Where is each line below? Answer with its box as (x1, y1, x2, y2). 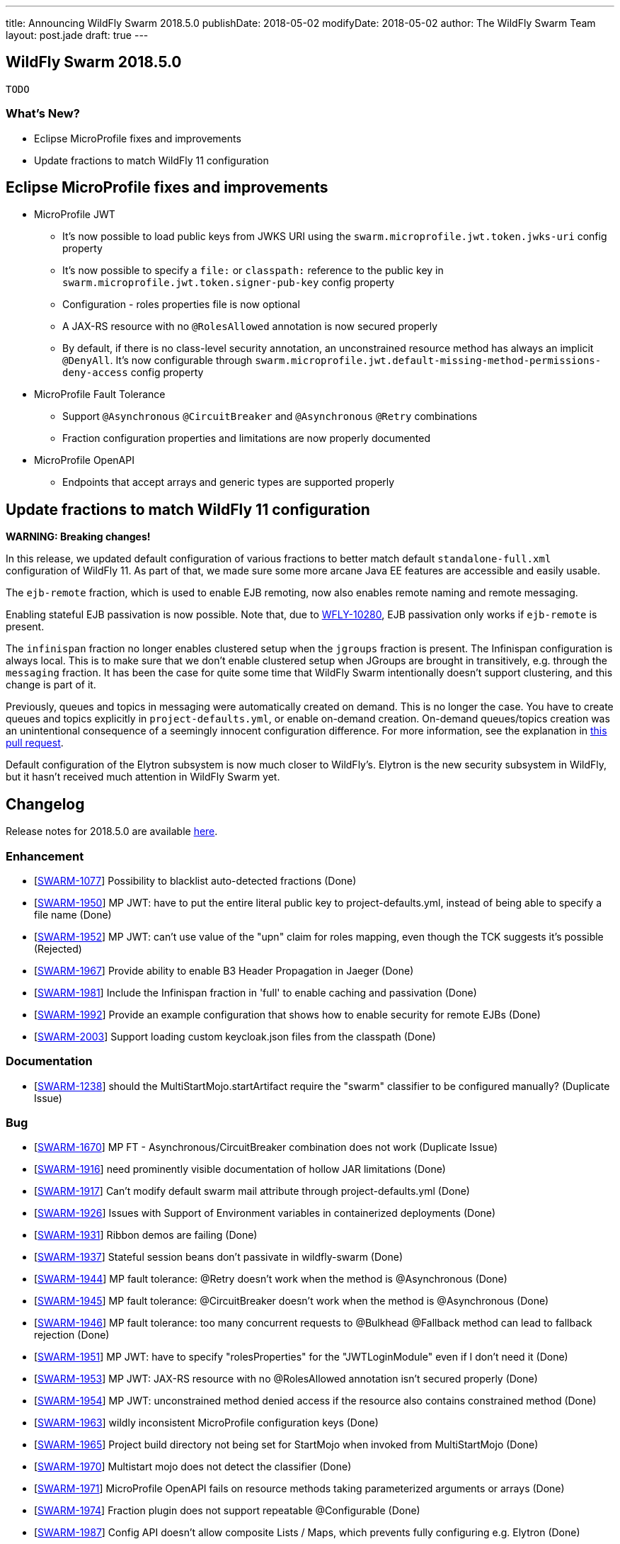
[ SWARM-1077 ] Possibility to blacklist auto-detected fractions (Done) (34, 874, 357, 887)
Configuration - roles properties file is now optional (62, 298, 300, 311)
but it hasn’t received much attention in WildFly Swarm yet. (6, 771, 280, 783)
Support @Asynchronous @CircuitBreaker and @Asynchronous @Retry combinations (62, 410, 478, 423)
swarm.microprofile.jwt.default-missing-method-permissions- (255, 355, 602, 367)
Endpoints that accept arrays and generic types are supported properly (62, 476, 395, 489)
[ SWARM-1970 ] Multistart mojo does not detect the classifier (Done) (34, 1460, 352, 1473)
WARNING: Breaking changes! (6, 530, 151, 543)
